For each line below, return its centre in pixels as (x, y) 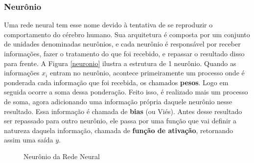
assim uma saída (29, 140)
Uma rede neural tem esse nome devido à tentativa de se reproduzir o (108, 25)
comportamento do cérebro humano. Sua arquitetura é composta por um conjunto (127, 34)
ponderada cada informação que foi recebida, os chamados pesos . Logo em (116, 82)
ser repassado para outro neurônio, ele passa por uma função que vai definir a (120, 121)
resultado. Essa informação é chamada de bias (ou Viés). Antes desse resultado (123, 111)
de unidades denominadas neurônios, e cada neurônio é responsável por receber (122, 44)
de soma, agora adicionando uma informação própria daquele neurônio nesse (118, 101)
